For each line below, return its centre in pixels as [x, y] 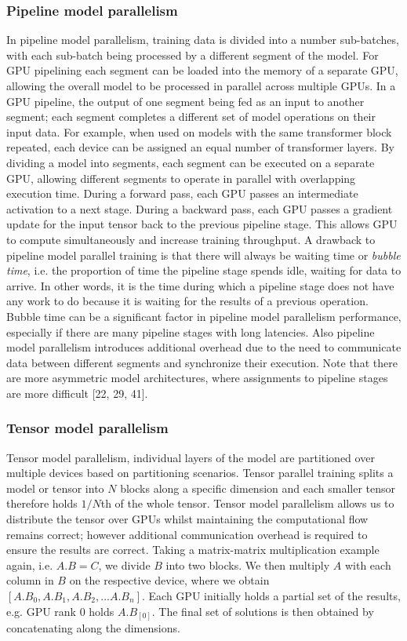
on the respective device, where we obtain [169, 580]
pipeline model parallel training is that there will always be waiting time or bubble [203, 255]
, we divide [124, 565]
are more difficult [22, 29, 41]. [77, 393]
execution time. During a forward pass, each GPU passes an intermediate [182, 193]
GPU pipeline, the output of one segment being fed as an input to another [185, 101]
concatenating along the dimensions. [93, 628]
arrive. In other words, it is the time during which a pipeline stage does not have [200, 285]
